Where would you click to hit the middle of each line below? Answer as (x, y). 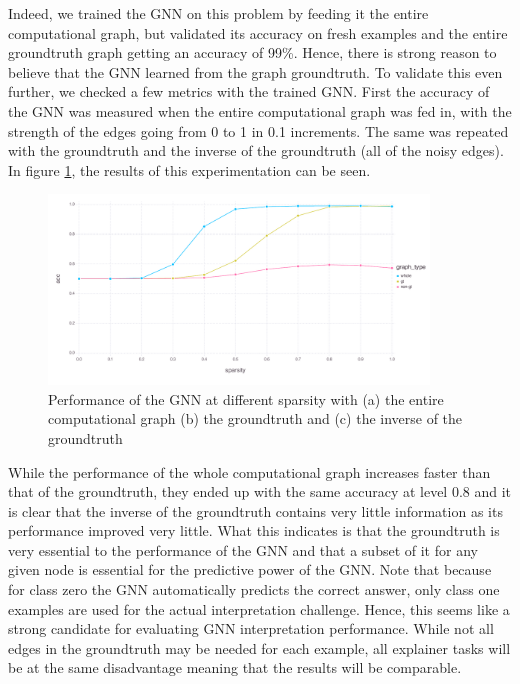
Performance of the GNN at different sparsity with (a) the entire (246, 398)
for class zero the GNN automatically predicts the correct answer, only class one (254, 589)
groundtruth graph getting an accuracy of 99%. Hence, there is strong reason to (252, 52)
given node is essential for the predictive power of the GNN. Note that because (250, 569)
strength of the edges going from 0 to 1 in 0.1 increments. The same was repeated (258, 130)
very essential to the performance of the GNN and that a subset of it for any (243, 549)
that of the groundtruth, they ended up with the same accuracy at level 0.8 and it (260, 491)
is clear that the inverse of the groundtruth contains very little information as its (255, 510)
